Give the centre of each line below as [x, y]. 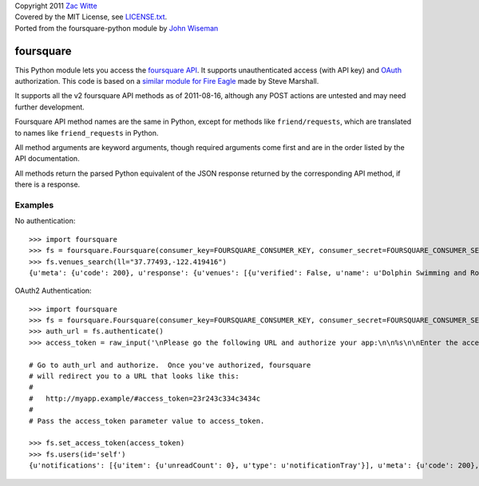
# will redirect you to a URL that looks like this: [134, 376]
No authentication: [45, 221]
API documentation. [47, 159]
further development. [50, 107]
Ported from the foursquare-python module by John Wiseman [117, 28]
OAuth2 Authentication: [53, 290]
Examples [34, 205]
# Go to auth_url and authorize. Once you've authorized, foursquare [170, 365]
